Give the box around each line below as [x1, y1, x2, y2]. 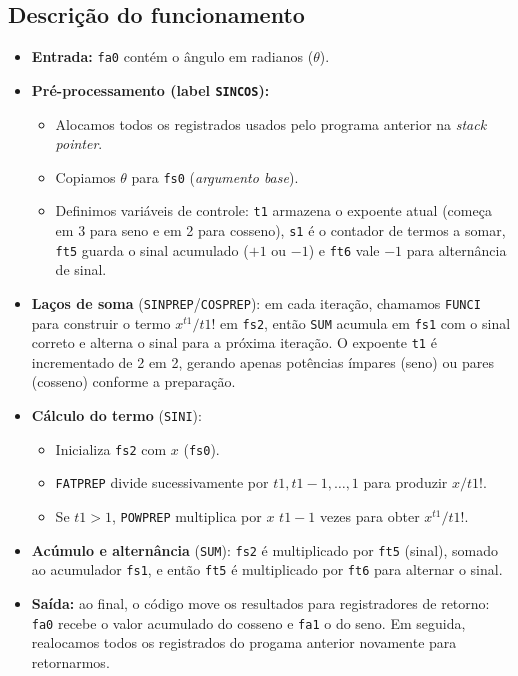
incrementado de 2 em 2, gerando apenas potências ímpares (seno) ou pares [31, 351, 494, 372]
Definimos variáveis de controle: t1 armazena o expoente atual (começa [55, 200, 492, 221]
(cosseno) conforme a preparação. [31, 371, 236, 392]
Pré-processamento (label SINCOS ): [31, 79, 270, 100]
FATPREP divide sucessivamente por [55, 472, 269, 493]
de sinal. [55, 259, 107, 280]
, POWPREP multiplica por [111, 506, 262, 527]
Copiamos [55, 166, 116, 187]
